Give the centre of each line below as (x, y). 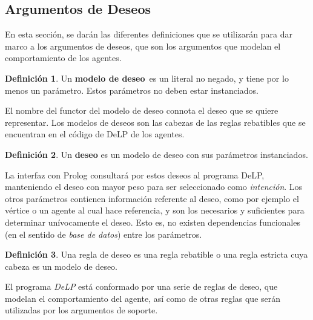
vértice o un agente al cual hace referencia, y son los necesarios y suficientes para (155, 210)
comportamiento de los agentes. (63, 58)
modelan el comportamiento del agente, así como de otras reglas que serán (143, 298)
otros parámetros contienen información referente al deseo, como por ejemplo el (152, 198)
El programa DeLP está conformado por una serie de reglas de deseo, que (141, 286)
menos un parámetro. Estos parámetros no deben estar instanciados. (132, 90)
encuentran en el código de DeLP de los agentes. (95, 134)
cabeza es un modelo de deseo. (61, 266)
